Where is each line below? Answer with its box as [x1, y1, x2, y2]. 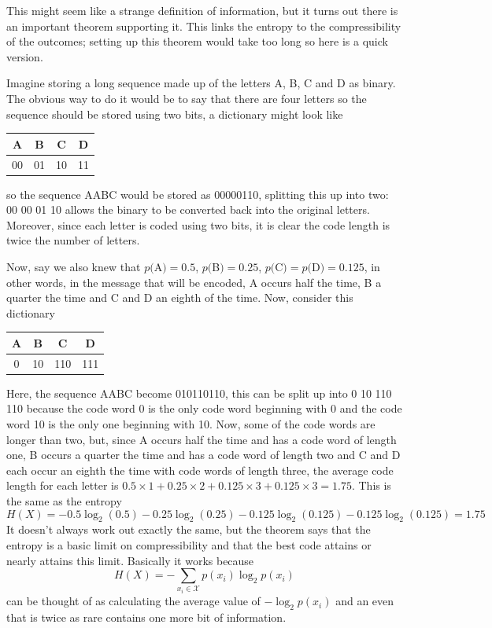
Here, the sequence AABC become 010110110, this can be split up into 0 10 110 [6, 384, 392, 401]
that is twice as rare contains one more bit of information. [6, 608, 287, 625]
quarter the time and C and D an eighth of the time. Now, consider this [6, 289, 353, 306]
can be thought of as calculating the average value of [6, 593, 261, 609]
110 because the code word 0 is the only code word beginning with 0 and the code [6, 400, 402, 417]
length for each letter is [6, 477, 119, 494]
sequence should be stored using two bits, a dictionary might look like [6, 105, 343, 122]
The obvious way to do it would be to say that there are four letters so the [6, 90, 367, 106]
